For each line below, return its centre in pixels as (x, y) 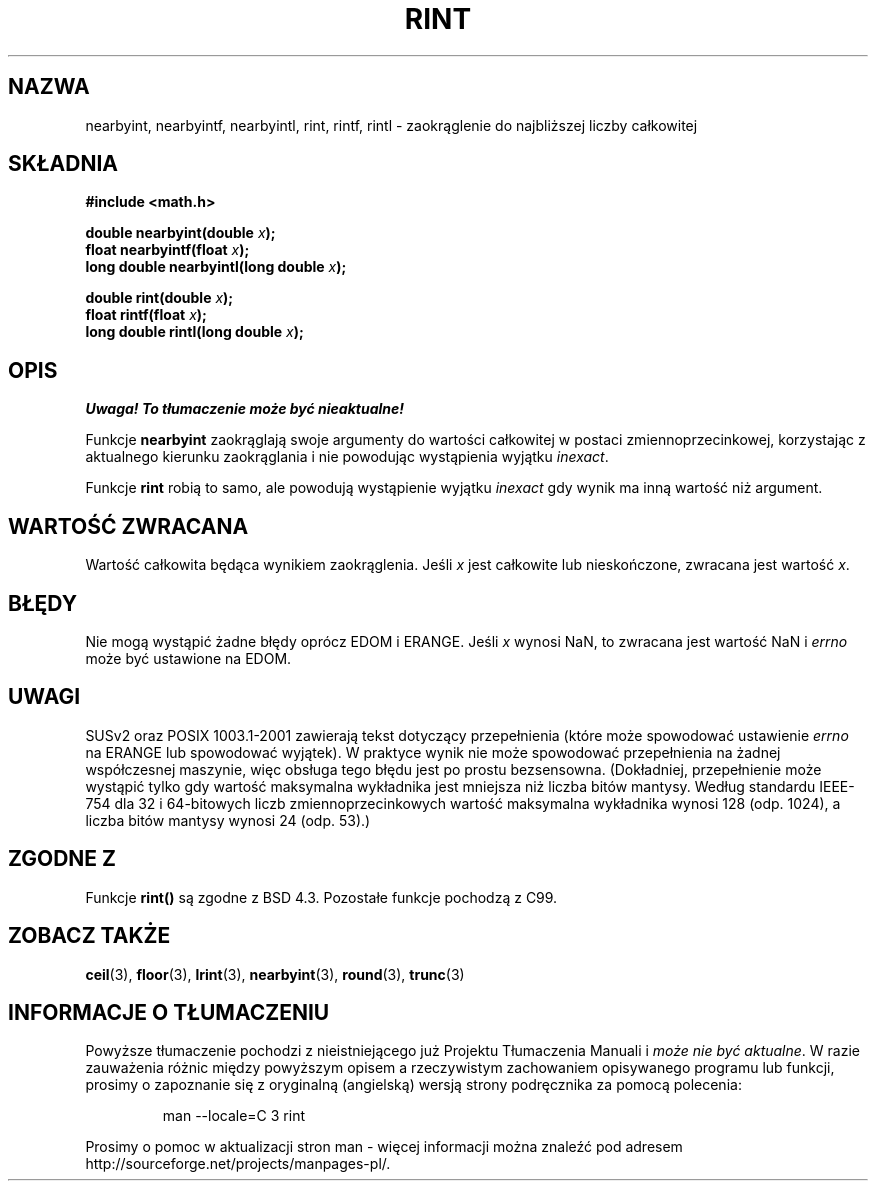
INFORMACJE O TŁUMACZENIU (169, 1012)
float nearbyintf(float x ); (167, 250)
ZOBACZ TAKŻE (89, 936)
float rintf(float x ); (146, 315)
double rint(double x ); (159, 298)
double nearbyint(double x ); (180, 233)
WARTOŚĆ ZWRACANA (128, 526)
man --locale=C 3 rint (234, 1116)
